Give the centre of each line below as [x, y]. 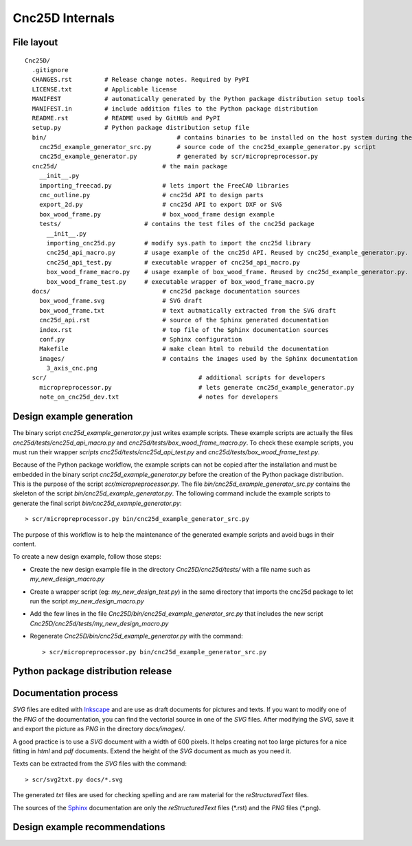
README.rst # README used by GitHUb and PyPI [126, 118]
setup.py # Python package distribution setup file [141, 128]
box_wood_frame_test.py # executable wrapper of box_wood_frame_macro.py [181, 281]
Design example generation [73, 417]
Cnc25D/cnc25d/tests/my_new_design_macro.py [99, 623]
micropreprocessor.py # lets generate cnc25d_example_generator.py [197, 387]
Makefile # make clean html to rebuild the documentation [184, 349]
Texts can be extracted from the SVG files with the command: [100, 764]
